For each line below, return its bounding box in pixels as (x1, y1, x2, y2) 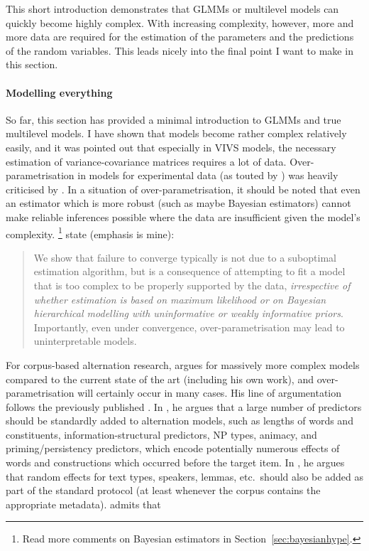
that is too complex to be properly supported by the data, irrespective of (33, 277, 351, 292)
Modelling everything (6, 85, 113, 100)
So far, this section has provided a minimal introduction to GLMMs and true (6, 112, 341, 127)
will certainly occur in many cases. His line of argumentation (77, 385, 342, 400)
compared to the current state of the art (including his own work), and (6, 371, 314, 386)
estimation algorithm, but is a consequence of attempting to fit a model (33, 264, 346, 279)
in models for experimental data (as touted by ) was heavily (77, 168, 338, 183)
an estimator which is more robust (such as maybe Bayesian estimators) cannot (6, 196, 351, 210)
